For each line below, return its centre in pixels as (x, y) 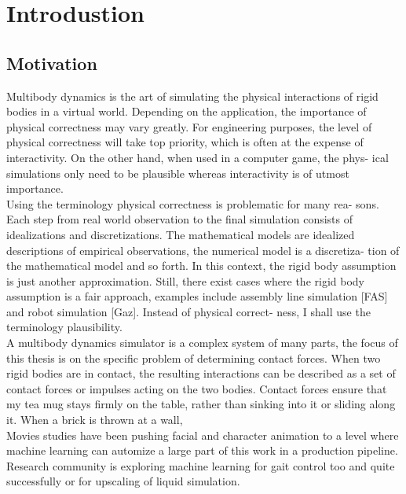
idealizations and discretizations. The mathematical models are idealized (181, 234)
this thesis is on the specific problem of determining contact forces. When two (194, 358)
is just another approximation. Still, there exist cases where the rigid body (185, 280)
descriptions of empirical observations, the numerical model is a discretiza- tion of (203, 250)
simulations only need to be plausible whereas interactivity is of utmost (178, 173)
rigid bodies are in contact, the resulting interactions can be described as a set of (201, 373)
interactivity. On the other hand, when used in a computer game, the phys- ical (198, 157)
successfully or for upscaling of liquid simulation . (123, 481)
